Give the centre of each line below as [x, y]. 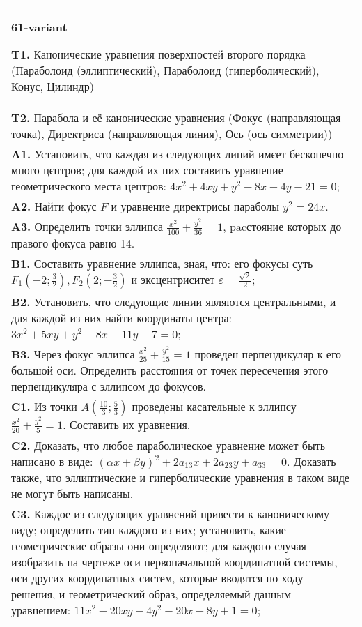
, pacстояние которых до [282, 226]
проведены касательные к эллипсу [214, 407]
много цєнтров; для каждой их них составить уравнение [147, 170]
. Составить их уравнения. [127, 425]
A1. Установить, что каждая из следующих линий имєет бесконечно [178, 154]
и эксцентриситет [173, 279]
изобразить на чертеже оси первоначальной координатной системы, [174, 561]
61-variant [39, 27]
